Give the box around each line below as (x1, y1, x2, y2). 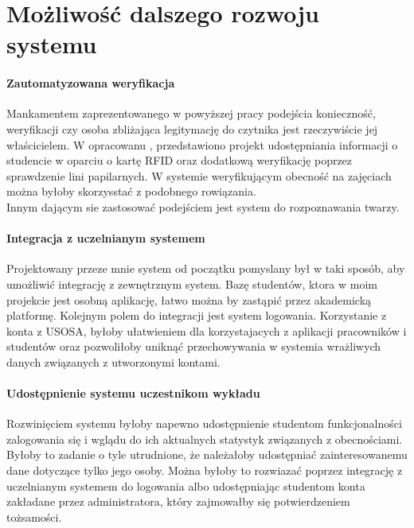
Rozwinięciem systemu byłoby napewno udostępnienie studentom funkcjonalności (6, 415, 402, 432)
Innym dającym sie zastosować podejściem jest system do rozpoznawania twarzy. (6, 198, 400, 215)
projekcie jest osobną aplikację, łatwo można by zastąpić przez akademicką (6, 291, 372, 308)
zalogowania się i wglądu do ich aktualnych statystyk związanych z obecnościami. (6, 430, 403, 447)
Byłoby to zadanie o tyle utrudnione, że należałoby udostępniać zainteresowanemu (6, 446, 408, 463)
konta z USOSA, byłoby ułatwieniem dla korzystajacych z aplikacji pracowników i (6, 322, 407, 339)
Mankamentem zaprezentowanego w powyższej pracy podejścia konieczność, (6, 105, 376, 122)
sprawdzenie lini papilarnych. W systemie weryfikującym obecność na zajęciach (6, 167, 392, 184)
